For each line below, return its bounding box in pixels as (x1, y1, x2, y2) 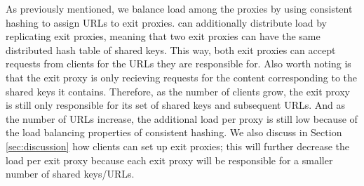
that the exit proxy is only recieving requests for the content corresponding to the (6, 69, 358, 84)
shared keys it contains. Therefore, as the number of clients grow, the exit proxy (6, 84, 350, 98)
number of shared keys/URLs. (6, 166, 135, 181)
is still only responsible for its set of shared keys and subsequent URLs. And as (6, 98, 346, 112)
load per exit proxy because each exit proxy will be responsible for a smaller (6, 152, 333, 167)
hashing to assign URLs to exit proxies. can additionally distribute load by (6, 15, 327, 29)
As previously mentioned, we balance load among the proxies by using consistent (6, 1, 353, 15)
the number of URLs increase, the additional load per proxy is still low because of (6, 111, 358, 126)
